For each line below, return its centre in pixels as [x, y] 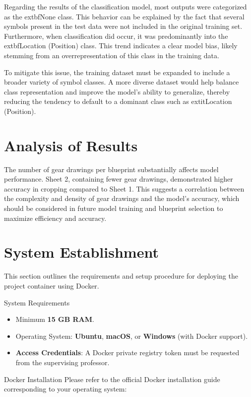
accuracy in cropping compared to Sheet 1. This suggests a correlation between [124, 188]
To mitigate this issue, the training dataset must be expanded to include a [117, 72]
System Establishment [81, 252]
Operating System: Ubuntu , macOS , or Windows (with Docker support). [132, 336]
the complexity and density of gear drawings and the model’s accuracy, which [122, 198]
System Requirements [37, 302]
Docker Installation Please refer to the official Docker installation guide [112, 379]
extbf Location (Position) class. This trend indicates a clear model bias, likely [121, 46]
